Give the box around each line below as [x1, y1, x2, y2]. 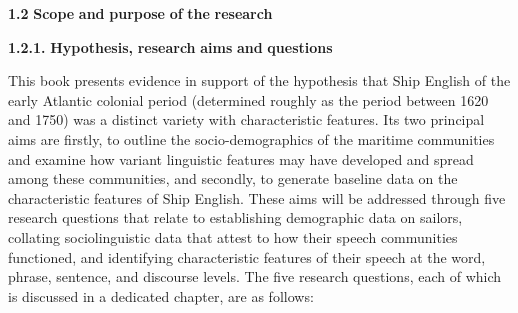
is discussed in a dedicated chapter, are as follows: [8, 285, 314, 306]
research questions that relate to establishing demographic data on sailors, [8, 207, 463, 228]
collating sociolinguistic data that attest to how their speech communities [8, 226, 458, 247]
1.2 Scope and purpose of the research [8, 3, 273, 23]
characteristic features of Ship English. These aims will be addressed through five [8, 187, 506, 208]
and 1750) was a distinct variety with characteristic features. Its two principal [8, 109, 485, 130]
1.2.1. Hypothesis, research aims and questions [8, 36, 333, 57]
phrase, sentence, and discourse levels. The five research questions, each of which [8, 266, 502, 287]
